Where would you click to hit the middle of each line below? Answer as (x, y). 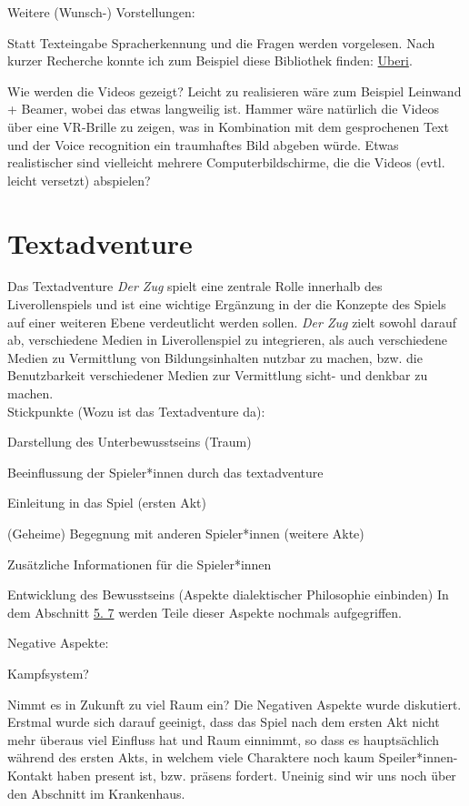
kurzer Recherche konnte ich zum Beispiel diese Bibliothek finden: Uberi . (210, 60)
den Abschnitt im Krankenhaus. (96, 793)
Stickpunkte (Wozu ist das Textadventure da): (136, 411)
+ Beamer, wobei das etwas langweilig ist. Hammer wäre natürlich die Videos (224, 109)
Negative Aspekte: (58, 643)
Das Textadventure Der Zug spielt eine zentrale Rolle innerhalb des (195, 286)
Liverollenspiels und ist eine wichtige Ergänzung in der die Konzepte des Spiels (227, 304)
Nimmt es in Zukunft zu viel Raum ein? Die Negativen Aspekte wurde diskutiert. (234, 704)
